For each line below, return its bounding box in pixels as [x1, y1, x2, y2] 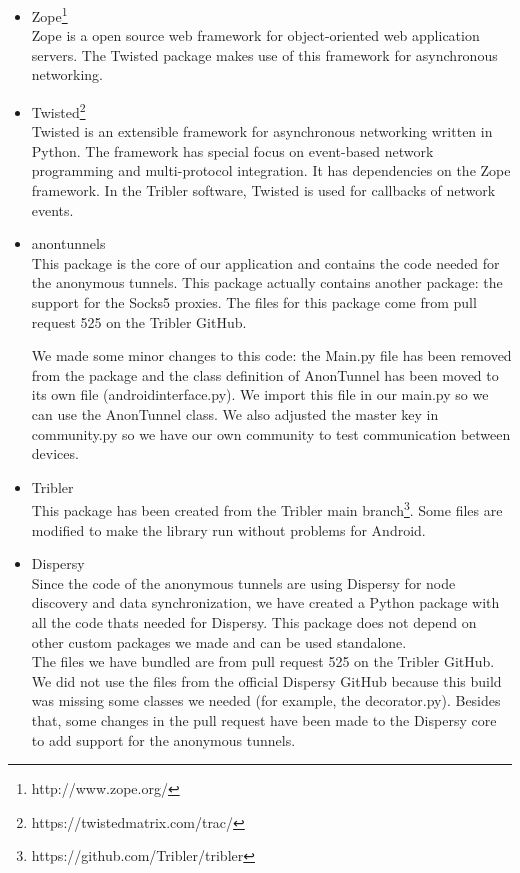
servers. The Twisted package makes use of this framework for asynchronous [31, 44, 498, 65]
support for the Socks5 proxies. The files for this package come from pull [31, 292, 477, 313]
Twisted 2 [31, 99, 86, 122]
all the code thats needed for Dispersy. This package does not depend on [31, 612, 477, 632]
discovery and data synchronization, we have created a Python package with [31, 592, 500, 613]
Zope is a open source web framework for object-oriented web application [31, 25, 480, 46]
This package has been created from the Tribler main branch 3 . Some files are [31, 497, 503, 521]
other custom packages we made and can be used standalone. [31, 631, 407, 652]
